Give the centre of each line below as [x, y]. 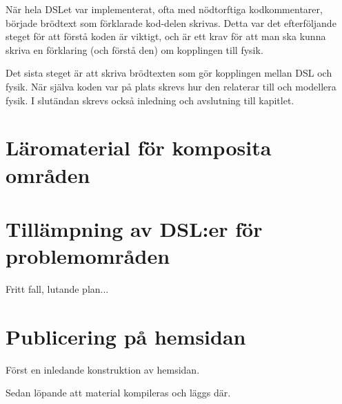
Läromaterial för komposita [139, 147]
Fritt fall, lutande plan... [57, 289]
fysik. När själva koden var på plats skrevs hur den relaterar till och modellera [171, 86]
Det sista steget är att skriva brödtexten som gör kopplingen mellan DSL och [169, 73]
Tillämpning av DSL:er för [134, 228]
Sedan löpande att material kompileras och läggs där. [118, 393]
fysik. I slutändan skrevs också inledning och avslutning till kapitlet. [150, 100]
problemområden [88, 256]
